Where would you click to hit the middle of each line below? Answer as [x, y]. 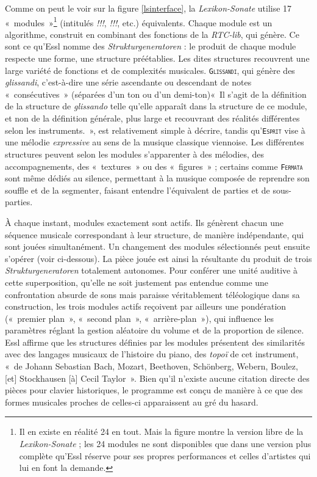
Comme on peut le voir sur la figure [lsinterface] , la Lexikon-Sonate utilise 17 [148, 8]
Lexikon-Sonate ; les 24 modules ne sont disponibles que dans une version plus [165, 444]
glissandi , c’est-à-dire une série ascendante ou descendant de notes [128, 82]
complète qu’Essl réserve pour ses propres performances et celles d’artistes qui [165, 455]
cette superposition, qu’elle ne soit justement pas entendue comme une [137, 282]
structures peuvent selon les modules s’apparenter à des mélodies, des [135, 154]
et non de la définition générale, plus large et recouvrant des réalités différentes [152, 118]
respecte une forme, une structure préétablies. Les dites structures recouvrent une [157, 58]
